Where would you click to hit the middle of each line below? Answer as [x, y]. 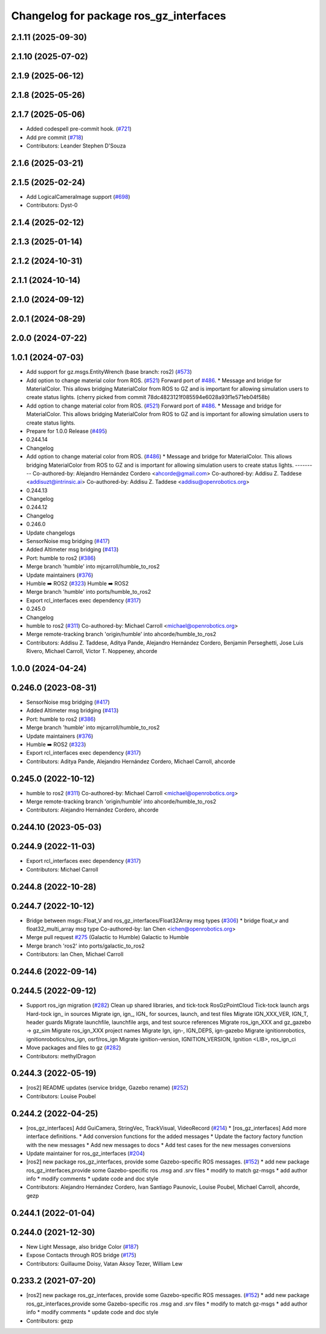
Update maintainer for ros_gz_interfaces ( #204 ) [85, 1153]
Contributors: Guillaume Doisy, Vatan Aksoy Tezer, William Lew [104, 1263]
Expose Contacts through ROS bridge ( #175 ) [81, 1255]
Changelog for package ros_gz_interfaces [119, 16]
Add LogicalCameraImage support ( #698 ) [78, 197]
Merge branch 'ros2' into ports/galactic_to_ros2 [85, 946]
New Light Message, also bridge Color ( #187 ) [82, 1246]
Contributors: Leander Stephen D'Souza [76, 146]
